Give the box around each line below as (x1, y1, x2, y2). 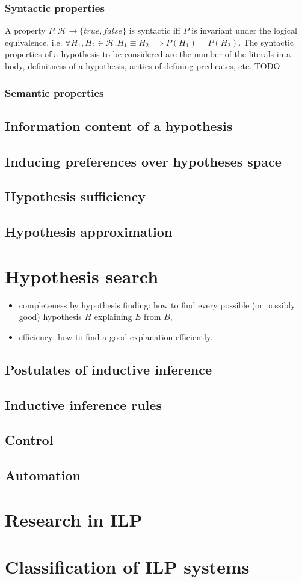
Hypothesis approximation (5, 222, 173, 241)
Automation (5, 466, 81, 485)
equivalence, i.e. (5, 35, 63, 48)
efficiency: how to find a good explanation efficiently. (19, 330, 213, 343)
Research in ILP (5, 507, 143, 531)
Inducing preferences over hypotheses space (5, 152, 282, 170)
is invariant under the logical (191, 24, 297, 37)
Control (5, 430, 54, 449)
